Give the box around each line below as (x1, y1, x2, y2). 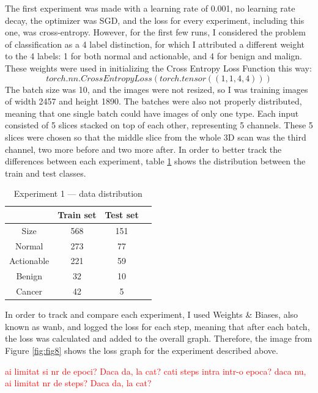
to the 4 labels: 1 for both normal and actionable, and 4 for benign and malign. (5, 50, 302, 62)
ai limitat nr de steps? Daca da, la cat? (5, 376, 152, 389)
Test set (105, 208, 139, 221)
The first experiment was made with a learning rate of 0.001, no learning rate (5, 2, 295, 14)
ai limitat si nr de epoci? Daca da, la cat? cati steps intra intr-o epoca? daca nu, (5, 364, 306, 377)
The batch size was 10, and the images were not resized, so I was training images (5, 83, 308, 95)
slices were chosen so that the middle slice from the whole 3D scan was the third (5, 130, 306, 143)
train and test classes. (5, 166, 86, 179)
